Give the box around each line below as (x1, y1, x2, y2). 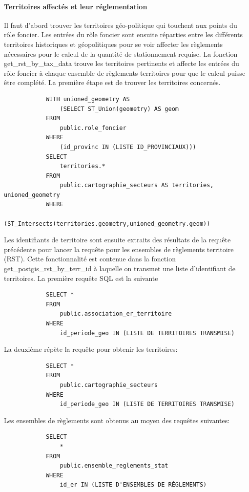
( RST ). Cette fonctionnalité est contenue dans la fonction (4, 254, 176, 264)
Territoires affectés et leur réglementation (4, 1, 147, 11)
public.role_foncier (60, 124, 126, 131)
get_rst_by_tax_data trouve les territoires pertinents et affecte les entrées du (4, 58, 239, 68)
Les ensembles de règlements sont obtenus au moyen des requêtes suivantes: (4, 415, 230, 425)
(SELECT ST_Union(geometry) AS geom (60, 105, 179, 112)
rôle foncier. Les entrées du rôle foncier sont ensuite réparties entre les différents (4, 29, 243, 40)
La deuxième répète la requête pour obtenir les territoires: (4, 344, 178, 354)
